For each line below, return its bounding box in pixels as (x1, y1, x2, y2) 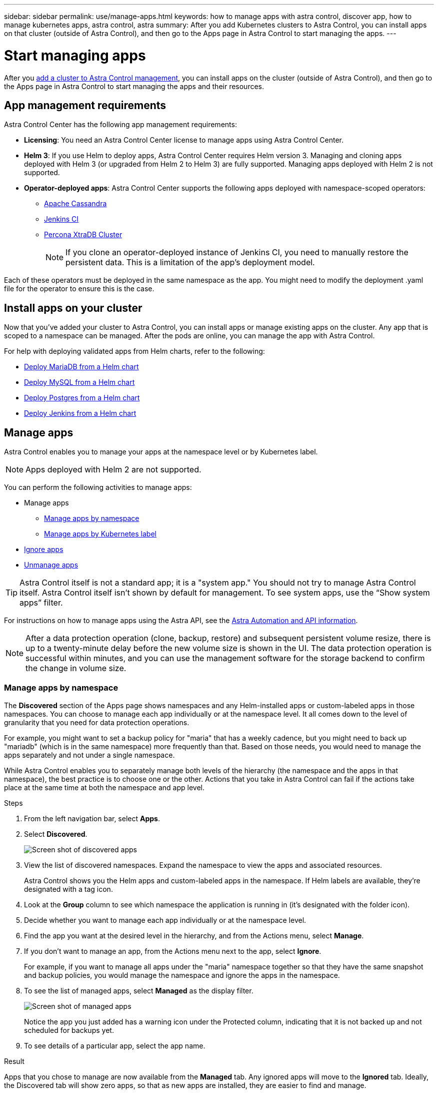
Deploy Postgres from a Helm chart (24, 393, 140, 402)
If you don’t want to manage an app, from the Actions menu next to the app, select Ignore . (24, 946, 321, 955)
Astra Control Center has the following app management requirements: (4, 120, 237, 129)
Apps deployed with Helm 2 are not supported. (25, 464, 201, 475)
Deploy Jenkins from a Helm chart (24, 409, 136, 418)
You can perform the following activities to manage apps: (4, 483, 192, 492)
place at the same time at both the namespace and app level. (4, 783, 204, 792)
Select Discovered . (24, 829, 87, 838)
